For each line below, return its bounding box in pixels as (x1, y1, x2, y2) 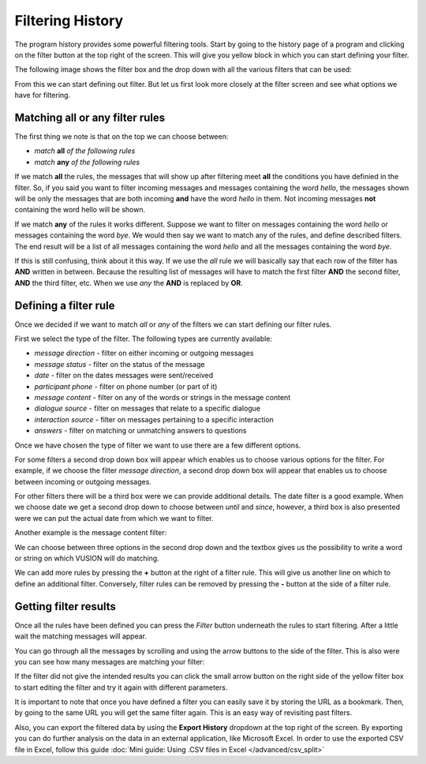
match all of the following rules (34, 146, 136, 155)
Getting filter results (14, 600, 116, 613)
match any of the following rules (34, 157, 140, 167)
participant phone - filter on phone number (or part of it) (34, 381, 218, 391)
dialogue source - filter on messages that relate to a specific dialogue (34, 403, 260, 414)
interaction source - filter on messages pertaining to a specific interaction (34, 414, 274, 424)
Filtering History (14, 12, 124, 29)
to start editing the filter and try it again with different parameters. (14, 683, 228, 692)
